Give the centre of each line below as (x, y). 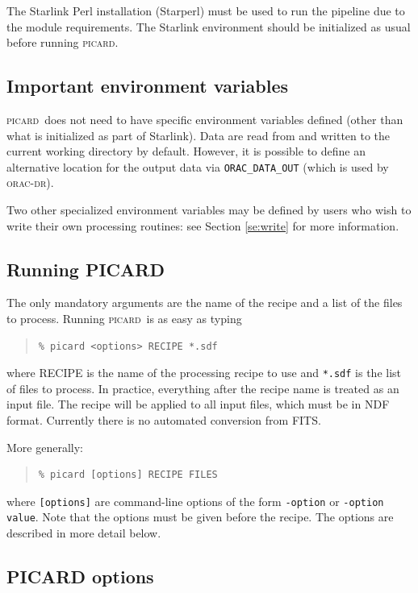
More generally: (45, 447)
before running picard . (63, 42)
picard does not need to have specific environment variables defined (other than (205, 119)
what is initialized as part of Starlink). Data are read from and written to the (199, 135)
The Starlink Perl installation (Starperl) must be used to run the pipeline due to (206, 10)
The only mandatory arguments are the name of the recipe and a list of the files (205, 303)
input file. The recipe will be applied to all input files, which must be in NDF (198, 404)
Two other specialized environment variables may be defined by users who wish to (209, 210)
